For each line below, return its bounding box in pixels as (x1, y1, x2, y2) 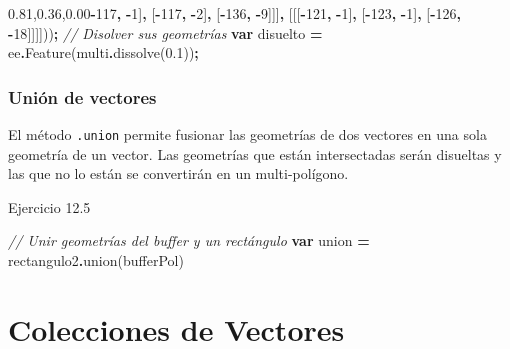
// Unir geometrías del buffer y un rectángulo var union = (8, 230, 370, 251)
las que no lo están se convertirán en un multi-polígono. (8, 163, 349, 184)
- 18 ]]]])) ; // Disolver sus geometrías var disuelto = (8, 22, 323, 43)
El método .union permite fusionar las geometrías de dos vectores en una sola (8, 124, 487, 144)
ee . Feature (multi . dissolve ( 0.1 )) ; (8, 42, 199, 63)
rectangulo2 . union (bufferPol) (8, 250, 184, 271)
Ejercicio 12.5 (8, 196, 91, 217)
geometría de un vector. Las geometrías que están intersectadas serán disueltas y (8, 143, 502, 164)
